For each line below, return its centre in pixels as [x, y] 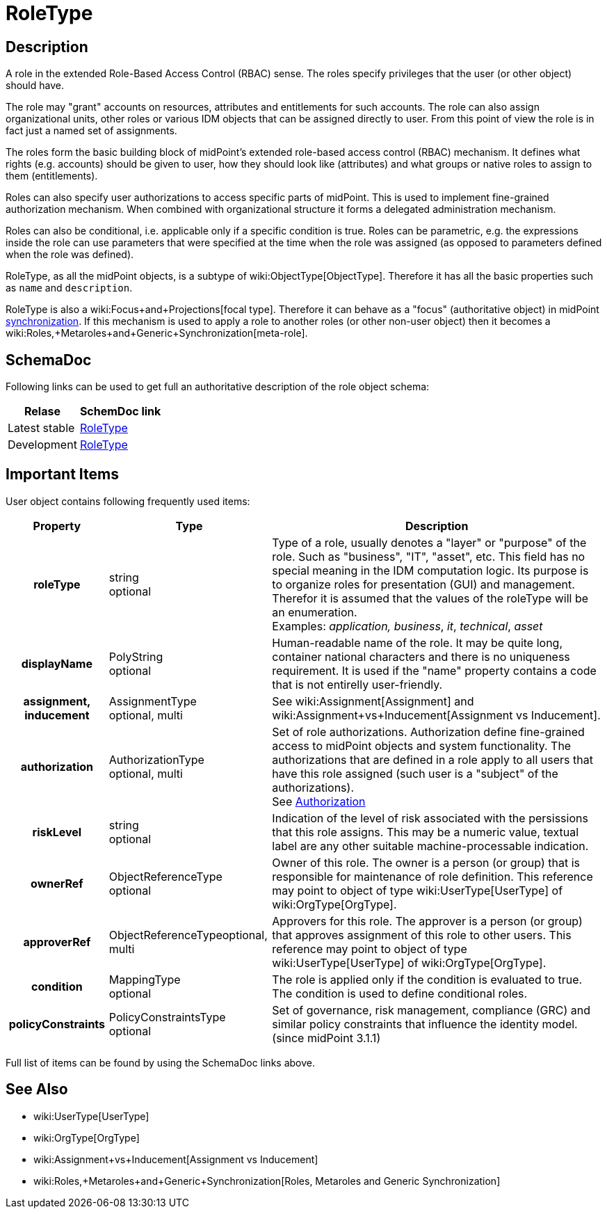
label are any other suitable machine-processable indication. [430, 846]
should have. [35, 86]
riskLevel [57, 832]
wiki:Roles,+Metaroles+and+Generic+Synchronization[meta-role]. [157, 333]
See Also [37, 1089]
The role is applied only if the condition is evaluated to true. [427, 979]
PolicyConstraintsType [167, 1017]
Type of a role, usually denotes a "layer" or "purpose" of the [429, 542]
